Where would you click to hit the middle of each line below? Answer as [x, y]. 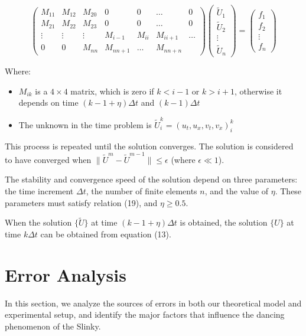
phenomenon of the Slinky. [53, 326]
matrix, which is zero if [112, 91]
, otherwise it [258, 91]
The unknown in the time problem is [85, 124]
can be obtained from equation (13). [106, 234]
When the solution [38, 222]
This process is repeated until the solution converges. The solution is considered [149, 146]
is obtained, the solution [224, 222]
